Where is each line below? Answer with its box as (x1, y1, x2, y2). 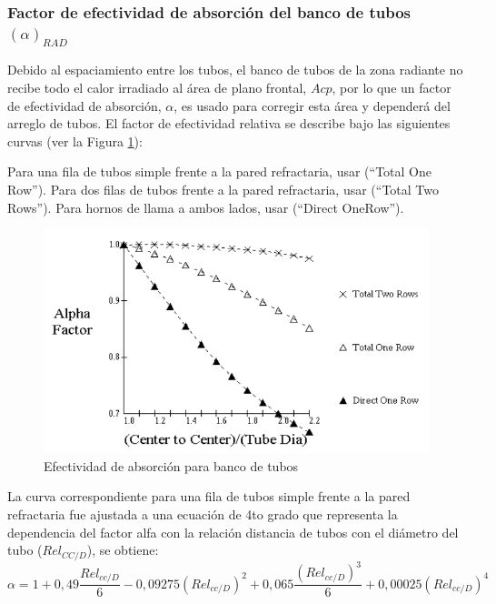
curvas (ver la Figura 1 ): (7, 131, 143, 150)
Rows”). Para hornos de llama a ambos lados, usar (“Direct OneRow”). (7, 197, 404, 216)
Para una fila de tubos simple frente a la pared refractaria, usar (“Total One (7, 162, 432, 181)
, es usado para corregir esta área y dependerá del (174, 96, 451, 115)
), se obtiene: (86, 540, 159, 559)
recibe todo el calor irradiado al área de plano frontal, (7, 78, 307, 96)
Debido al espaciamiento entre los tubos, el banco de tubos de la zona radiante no (7, 60, 463, 79)
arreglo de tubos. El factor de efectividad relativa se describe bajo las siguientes (7, 114, 451, 133)
